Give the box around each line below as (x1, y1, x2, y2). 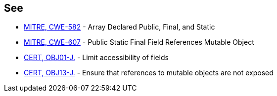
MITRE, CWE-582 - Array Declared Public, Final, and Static (24, 23, 215, 32)
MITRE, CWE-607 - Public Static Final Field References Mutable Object (24, 38, 254, 47)
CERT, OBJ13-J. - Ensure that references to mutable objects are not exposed (24, 68, 274, 77)
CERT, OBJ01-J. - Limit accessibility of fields (24, 53, 169, 62)
